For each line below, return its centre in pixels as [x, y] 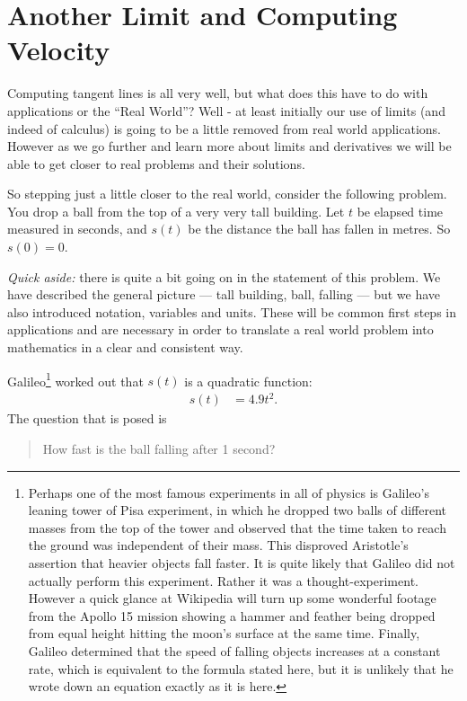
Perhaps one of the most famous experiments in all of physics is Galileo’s [229, 492]
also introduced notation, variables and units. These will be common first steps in [232, 311]
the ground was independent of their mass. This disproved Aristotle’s [218, 545]
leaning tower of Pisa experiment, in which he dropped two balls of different [238, 510]
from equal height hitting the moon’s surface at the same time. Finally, [224, 633]
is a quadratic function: [248, 381]
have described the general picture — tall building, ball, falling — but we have [224, 294]
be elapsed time [400, 211]
